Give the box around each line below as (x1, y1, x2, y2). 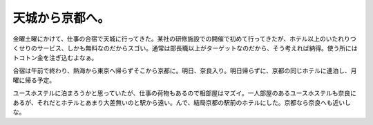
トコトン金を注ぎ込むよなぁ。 (12, 54, 98, 62)
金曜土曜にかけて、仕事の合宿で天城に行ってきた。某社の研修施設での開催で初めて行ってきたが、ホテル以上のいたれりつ (12, 35, 356, 43)
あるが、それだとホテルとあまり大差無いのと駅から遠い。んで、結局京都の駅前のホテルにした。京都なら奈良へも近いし (12, 98, 352, 106)
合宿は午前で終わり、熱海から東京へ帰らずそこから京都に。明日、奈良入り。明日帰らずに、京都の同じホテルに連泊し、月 (12, 66, 357, 75)
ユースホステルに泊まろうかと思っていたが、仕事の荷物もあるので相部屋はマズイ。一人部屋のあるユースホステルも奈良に (12, 88, 357, 97)
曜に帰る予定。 (12, 76, 55, 84)
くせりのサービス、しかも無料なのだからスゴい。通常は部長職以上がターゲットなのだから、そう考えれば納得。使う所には (12, 44, 358, 52)
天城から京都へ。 (12, 10, 111, 26)
